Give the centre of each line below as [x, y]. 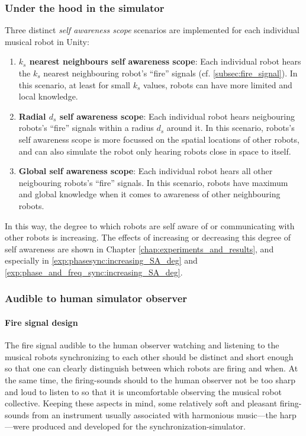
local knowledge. [48, 96]
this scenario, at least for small [74, 84]
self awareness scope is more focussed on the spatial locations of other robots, [159, 139]
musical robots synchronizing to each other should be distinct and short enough [149, 356]
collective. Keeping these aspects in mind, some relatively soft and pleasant [141, 403]
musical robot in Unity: [47, 41]
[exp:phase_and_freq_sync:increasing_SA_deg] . [94, 272]
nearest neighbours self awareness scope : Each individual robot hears [165, 61]
